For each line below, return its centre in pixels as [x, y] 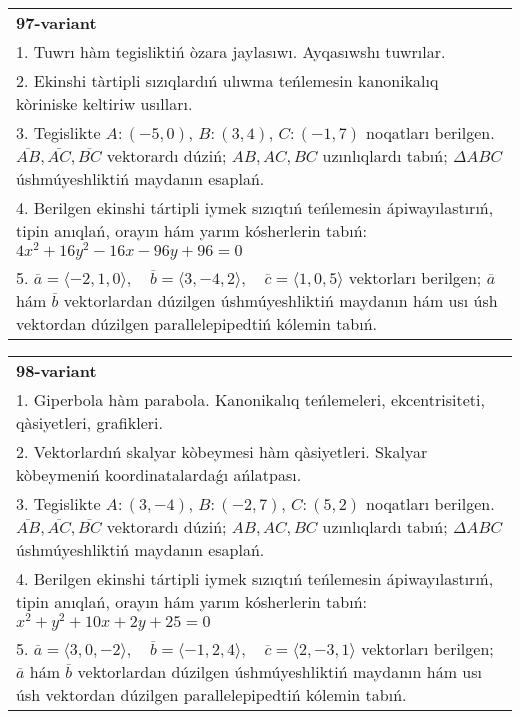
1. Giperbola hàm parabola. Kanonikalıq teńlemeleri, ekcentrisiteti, [250, 399]
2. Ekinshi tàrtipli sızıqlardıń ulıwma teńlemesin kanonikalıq [227, 80]
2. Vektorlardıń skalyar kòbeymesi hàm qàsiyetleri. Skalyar [222, 451]
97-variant [56, 22]
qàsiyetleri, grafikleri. [89, 422]
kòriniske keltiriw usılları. [104, 103]
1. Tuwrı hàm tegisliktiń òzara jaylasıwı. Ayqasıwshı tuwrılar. [231, 51]
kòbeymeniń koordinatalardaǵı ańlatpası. [159, 474]
